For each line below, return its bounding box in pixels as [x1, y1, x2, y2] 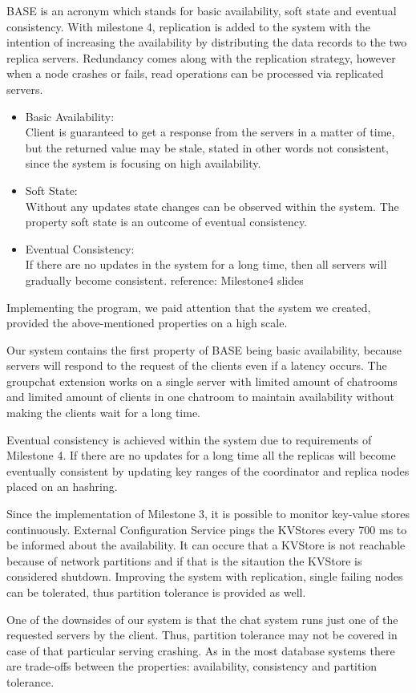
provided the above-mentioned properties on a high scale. [6, 314, 288, 331]
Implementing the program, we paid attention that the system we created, [6, 298, 371, 315]
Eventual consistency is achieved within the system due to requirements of [6, 431, 372, 448]
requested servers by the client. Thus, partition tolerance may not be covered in [6, 626, 398, 643]
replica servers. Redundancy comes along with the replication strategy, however [6, 49, 396, 66]
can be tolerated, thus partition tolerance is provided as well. [6, 584, 306, 600]
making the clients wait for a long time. [6, 404, 200, 421]
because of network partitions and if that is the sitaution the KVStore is [6, 552, 362, 569]
